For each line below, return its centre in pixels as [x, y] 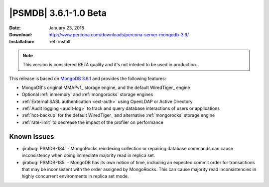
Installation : [22, 42]
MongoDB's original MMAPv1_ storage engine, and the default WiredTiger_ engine [106, 88]
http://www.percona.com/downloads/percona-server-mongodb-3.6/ [119, 34]
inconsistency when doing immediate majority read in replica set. [88, 155]
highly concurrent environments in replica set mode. [75, 176]
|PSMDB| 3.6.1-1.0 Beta [58, 13]
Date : [15, 28]
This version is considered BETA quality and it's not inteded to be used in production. [110, 65]
